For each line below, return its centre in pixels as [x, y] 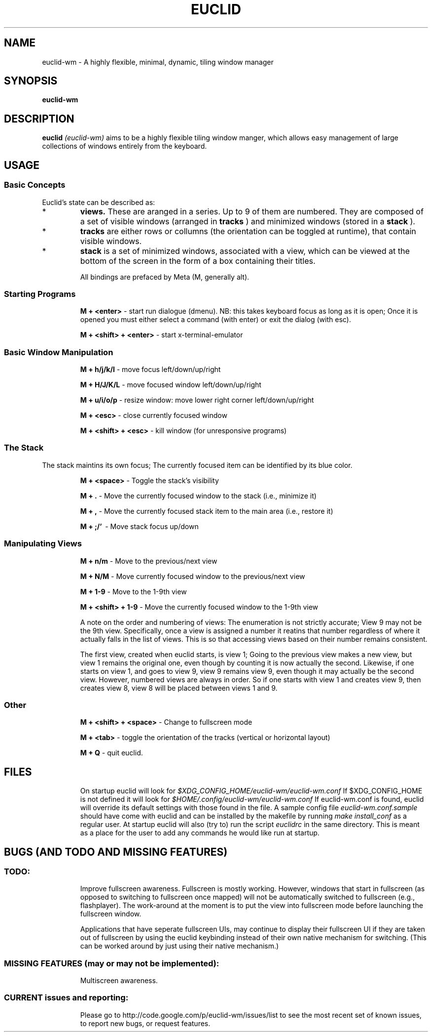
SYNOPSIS [31, 81]
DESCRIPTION [39, 119]
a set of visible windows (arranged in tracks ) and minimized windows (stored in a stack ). [248, 221]
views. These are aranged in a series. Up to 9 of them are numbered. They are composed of [252, 211]
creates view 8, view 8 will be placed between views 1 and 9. [179, 688]
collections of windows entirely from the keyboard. [125, 146]
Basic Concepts [35, 185]
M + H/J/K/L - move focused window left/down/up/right [171, 385]
